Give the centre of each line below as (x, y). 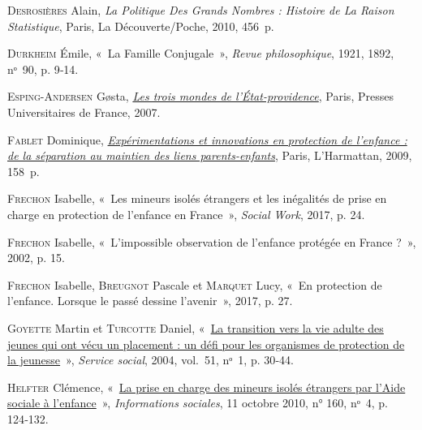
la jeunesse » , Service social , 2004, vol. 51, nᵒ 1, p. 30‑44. (151, 360)
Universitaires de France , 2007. (84, 112)
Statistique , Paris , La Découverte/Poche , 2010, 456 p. (141, 26)
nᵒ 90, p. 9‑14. (43, 69)
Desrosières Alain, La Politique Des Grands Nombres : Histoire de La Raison (201, 10)
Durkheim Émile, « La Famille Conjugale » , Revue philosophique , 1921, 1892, (201, 53)
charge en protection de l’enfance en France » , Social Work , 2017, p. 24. (186, 214)
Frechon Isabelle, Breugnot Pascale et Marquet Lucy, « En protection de (195, 284)
